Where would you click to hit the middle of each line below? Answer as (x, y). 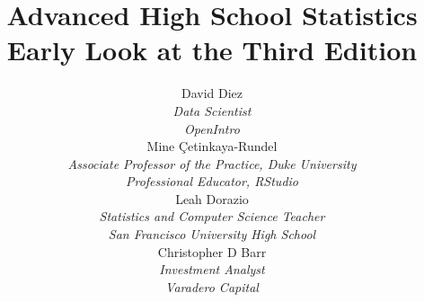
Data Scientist (212, 110)
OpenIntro (212, 128)
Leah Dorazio (212, 198)
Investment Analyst (212, 269)
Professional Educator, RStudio (212, 181)
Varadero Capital (212, 286)
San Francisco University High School (212, 234)
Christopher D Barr (212, 251)
